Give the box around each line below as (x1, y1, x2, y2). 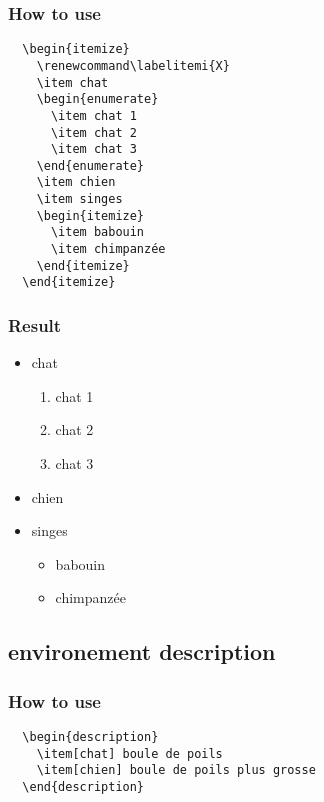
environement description (8, 636, 276, 667)
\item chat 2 (50, 125, 137, 140)
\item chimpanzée (50, 242, 166, 257)
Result (8, 312, 62, 337)
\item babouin (50, 225, 145, 240)
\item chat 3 (50, 142, 137, 157)
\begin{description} (22, 730, 159, 745)
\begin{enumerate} (36, 92, 159, 107)
